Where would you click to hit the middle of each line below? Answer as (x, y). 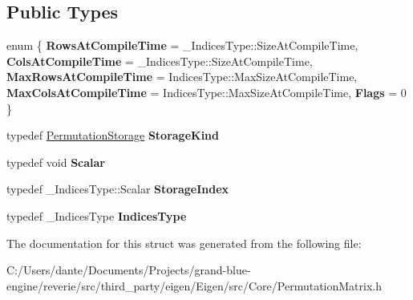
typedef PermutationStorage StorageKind (113, 135)
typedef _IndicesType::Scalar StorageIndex (118, 189)
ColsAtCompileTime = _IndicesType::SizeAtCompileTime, (160, 61)
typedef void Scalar (56, 162)
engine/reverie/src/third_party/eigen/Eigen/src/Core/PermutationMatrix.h (194, 285)
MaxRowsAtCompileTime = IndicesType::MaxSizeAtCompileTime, (182, 77)
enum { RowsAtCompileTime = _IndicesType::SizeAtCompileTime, (182, 45)
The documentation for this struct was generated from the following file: (184, 243)
